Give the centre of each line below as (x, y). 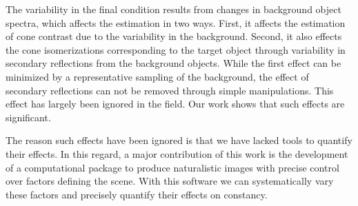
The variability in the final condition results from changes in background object (173, 9)
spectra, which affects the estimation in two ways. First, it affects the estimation (176, 22)
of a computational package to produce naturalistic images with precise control (172, 167)
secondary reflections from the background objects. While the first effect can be (173, 63)
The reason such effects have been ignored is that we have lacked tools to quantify (179, 140)
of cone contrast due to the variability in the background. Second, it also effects (174, 36)
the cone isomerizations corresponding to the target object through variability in (176, 49)
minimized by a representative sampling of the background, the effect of (157, 76)
